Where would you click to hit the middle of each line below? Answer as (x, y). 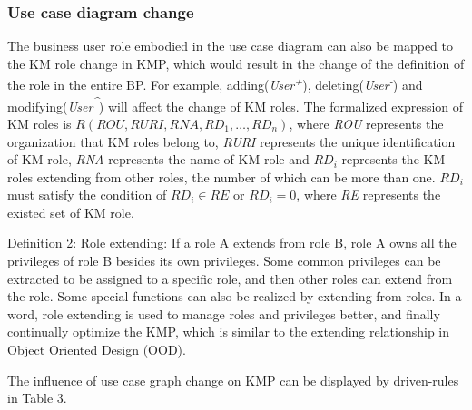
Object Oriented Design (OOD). (97, 350)
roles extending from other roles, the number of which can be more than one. (221, 176)
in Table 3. (37, 398)
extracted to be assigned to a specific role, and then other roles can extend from (230, 278)
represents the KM (393, 159)
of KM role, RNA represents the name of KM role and (158, 159)
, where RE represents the (369, 195)
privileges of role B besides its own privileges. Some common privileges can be (224, 261)
